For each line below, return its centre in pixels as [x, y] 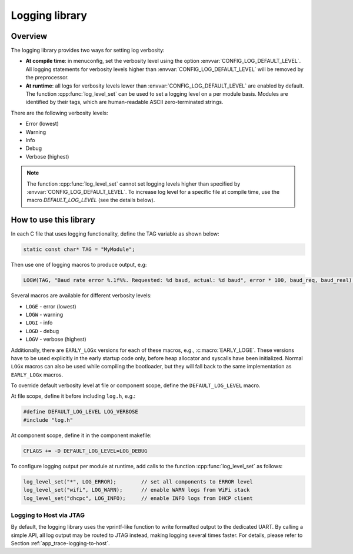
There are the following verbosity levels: [59, 113]
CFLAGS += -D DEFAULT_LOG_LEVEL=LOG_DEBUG [85, 451]
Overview [29, 36]
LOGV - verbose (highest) [56, 339]
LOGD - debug [42, 331]
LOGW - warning [44, 314]
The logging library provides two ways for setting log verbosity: [88, 51]
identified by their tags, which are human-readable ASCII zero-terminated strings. [124, 102]
